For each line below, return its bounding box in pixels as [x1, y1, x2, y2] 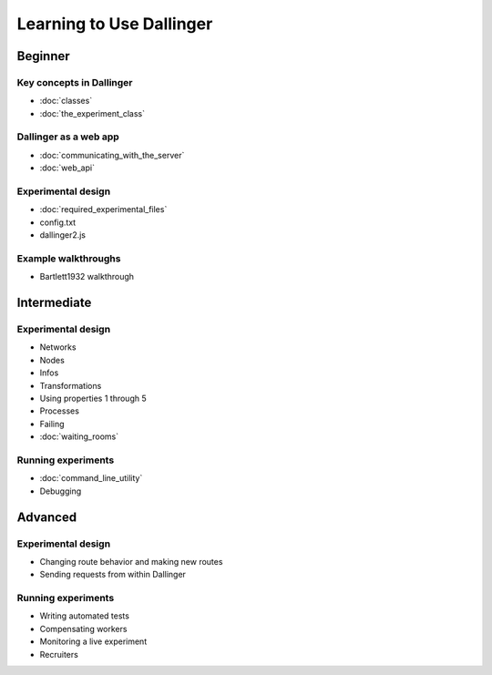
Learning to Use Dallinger [16, 14, 213, 34]
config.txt [39, 217, 77, 228]
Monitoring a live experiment [39, 636, 148, 647]
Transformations [39, 380, 102, 391]
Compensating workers [39, 623, 128, 634]
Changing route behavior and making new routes [39, 556, 223, 567]
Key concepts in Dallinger [16, 76, 133, 88]
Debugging [39, 486, 82, 496]
